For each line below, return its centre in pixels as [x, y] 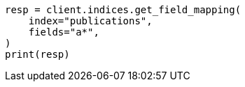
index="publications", [90, 21]
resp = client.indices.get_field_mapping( [123, 10]
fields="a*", [64, 32]
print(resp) [37, 54]
